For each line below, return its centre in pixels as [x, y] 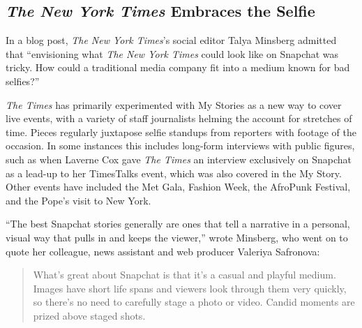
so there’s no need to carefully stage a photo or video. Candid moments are [194, 302]
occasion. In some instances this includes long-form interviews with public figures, [180, 146]
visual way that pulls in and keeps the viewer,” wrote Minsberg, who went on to [177, 237]
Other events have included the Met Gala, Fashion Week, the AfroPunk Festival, [178, 187]
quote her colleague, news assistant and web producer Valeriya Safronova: [163, 251]
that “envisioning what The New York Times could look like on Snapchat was [172, 53]
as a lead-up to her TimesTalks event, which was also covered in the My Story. [174, 173]
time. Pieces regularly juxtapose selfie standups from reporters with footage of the [181, 132]
